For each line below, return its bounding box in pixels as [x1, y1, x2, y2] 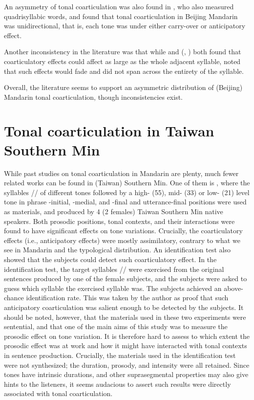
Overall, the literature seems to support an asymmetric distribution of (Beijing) [4, 82, 243, 92]
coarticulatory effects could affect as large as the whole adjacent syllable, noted [4, 56, 241, 66]
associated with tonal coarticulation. [4, 388, 113, 399]
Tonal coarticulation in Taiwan [4, 120, 214, 140]
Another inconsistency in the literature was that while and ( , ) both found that [4, 46, 241, 57]
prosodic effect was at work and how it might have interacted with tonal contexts [4, 340, 247, 351]
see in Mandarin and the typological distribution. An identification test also [4, 244, 231, 255]
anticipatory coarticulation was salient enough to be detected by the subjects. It [4, 302, 244, 312]
